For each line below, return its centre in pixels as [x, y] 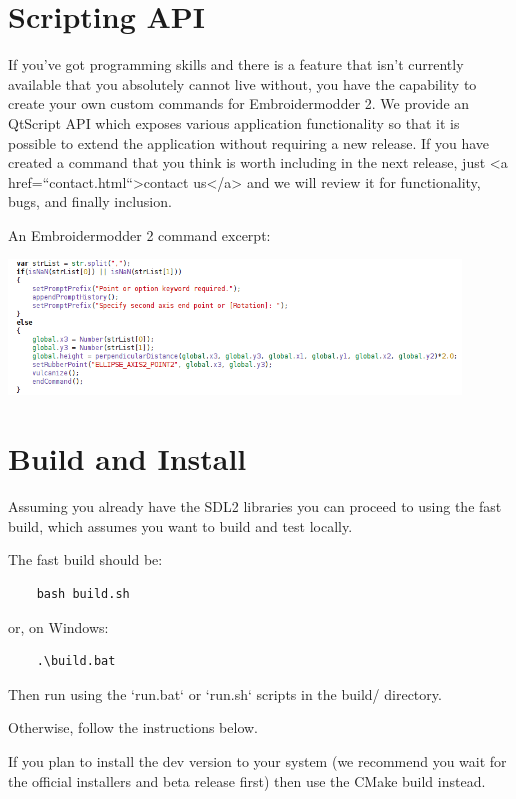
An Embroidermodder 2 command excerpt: [139, 234]
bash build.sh [83, 593]
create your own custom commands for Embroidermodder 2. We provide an [239, 103]
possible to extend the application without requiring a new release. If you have [249, 142]
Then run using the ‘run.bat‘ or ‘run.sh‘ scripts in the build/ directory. [225, 693]
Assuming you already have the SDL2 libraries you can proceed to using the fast [255, 506]
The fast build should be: [85, 559]
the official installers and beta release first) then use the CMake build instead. [247, 780]
